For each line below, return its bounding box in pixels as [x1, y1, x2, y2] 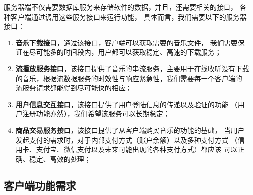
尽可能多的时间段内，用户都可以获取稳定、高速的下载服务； [29, 47, 222, 57]
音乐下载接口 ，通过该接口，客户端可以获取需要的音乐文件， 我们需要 [15, 37, 238, 47]
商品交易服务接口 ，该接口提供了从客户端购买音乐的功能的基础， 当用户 [15, 125, 245, 135]
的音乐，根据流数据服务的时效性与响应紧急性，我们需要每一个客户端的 [15, 73, 242, 83]
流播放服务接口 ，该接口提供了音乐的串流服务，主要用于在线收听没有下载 [15, 63, 249, 73]
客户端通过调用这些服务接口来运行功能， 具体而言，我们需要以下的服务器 [10, 11, 247, 22]
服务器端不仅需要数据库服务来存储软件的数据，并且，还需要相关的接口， [4, 2, 237, 12]
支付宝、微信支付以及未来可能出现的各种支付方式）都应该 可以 [36, 144, 238, 154]
